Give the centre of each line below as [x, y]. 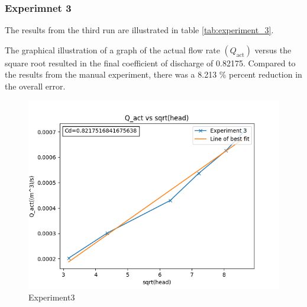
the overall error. [35, 86]
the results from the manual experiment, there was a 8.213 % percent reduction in [153, 74]
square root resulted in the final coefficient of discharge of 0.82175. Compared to [150, 63]
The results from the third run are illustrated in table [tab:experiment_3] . [139, 30]
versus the [273, 49]
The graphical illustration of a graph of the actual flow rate [112, 49]
